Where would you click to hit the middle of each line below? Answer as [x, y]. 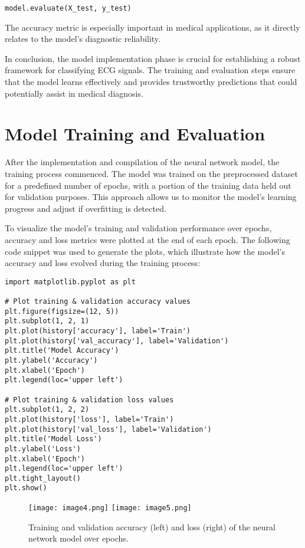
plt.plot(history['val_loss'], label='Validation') [108, 429]
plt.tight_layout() [43, 478]
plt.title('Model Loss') [53, 439]
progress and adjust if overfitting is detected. [86, 208]
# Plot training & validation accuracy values [98, 301]
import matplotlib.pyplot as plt [70, 282]
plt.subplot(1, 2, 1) [47, 321]
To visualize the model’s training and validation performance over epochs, [138, 228]
